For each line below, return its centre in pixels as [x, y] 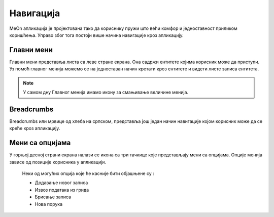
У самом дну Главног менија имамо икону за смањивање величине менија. [106, 92]
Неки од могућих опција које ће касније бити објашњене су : [88, 173]
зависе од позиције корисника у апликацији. [58, 162]
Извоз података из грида [62, 190]
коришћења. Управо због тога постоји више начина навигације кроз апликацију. [96, 35]
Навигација [35, 13]
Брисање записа [53, 197]
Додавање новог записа [61, 183]
